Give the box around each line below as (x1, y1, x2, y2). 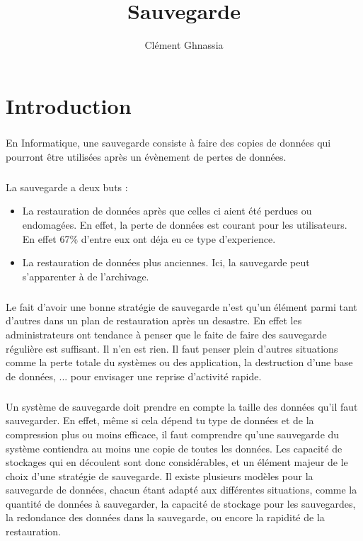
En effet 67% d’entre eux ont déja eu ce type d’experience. (22, 231, 276, 246)
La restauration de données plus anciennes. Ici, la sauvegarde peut (22, 255, 310, 270)
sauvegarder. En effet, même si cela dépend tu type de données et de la (6, 413, 314, 428)
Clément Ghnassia (144, 38, 224, 52)
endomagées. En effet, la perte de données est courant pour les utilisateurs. (22, 217, 347, 232)
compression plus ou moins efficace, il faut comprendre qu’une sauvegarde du (6, 426, 340, 441)
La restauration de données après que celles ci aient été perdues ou (22, 203, 312, 218)
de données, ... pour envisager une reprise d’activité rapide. (6, 368, 262, 383)
